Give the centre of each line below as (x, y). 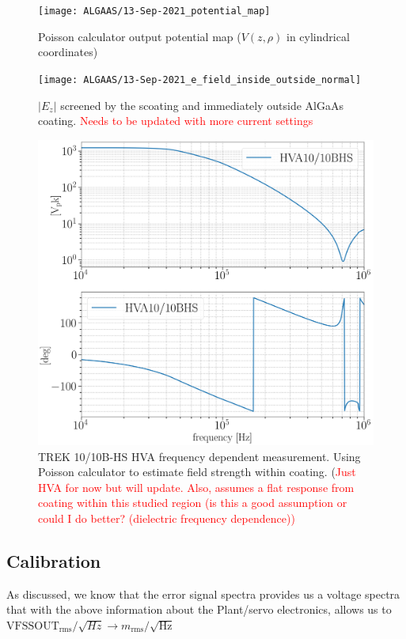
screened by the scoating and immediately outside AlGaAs (202, 105)
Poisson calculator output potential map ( (140, 36)
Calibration (54, 560)
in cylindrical (318, 36)
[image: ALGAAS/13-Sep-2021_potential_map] (154, 11)
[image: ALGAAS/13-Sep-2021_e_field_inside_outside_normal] (200, 79)
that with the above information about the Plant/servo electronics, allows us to (199, 609)
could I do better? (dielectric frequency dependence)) (167, 518)
